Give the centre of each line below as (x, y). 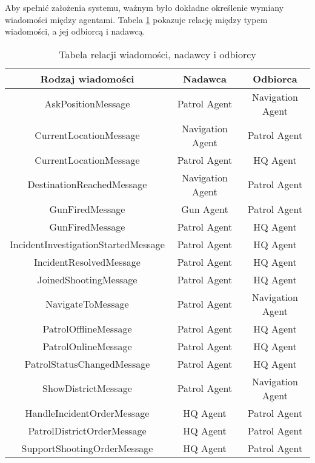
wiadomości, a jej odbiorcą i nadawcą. (75, 31)
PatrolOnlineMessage (87, 346)
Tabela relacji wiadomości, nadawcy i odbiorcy (157, 54)
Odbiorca (275, 78)
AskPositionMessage (87, 104)
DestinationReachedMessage (87, 184)
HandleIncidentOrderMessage (87, 413)
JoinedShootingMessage (87, 279)
